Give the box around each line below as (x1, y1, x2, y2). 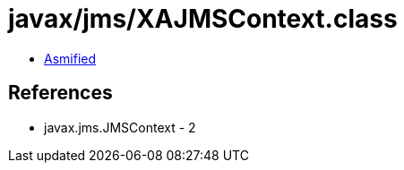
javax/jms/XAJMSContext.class (8, 4, 398, 34)
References (8, 81, 113, 105)
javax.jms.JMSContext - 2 (44, 119, 196, 135)
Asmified (44, 50, 97, 66)
